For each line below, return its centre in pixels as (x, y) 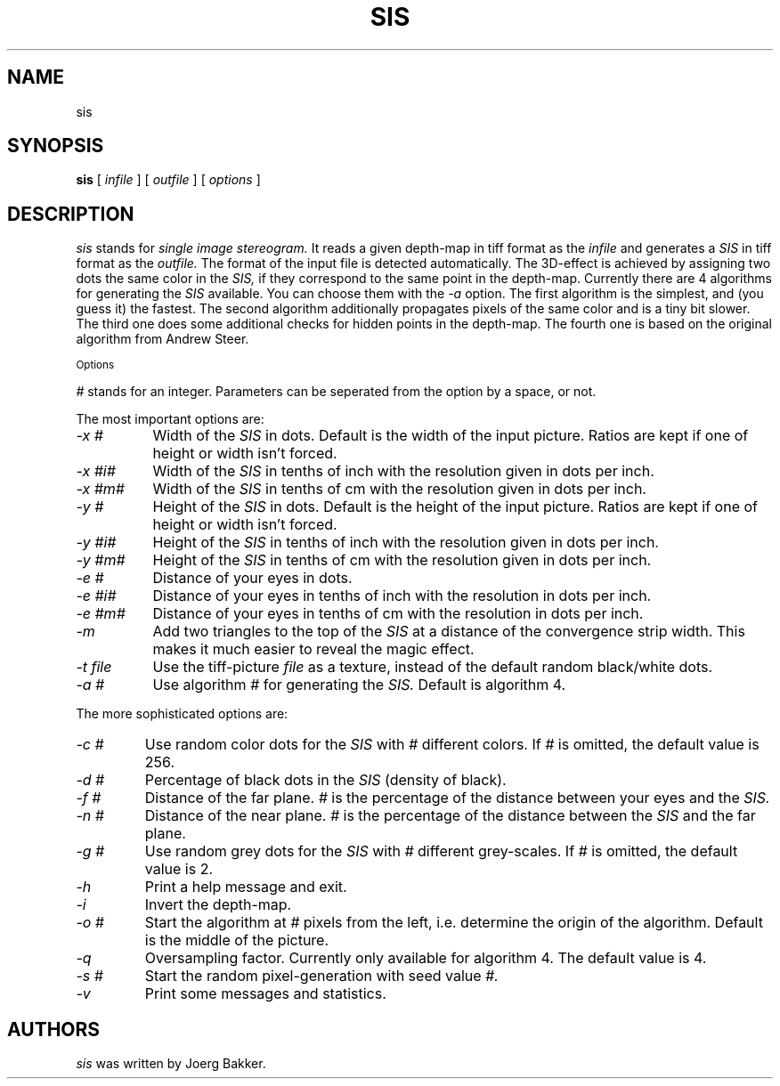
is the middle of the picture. (237, 940)
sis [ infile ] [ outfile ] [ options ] (168, 180)
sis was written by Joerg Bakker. (171, 1064)
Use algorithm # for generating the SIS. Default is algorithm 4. (359, 685)
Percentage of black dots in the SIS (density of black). (325, 780)
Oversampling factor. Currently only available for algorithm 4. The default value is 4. (426, 958)
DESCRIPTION (71, 214)
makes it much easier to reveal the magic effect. (313, 649)
